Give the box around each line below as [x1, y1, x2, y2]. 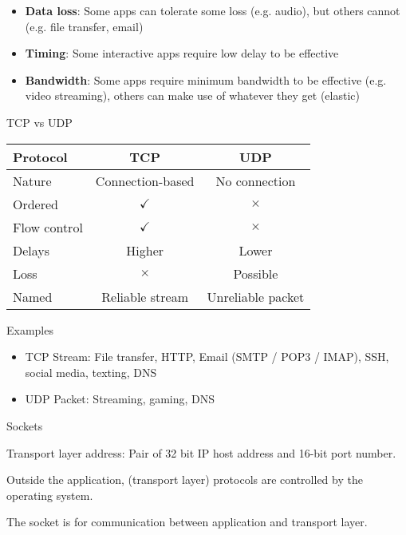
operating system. [6, 486, 93, 503]
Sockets [6, 417, 43, 434]
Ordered [13, 194, 58, 213]
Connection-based [95, 171, 195, 190]
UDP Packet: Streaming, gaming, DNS [25, 390, 215, 407]
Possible [233, 264, 278, 283]
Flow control [13, 217, 83, 236]
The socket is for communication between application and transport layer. [6, 513, 368, 530]
